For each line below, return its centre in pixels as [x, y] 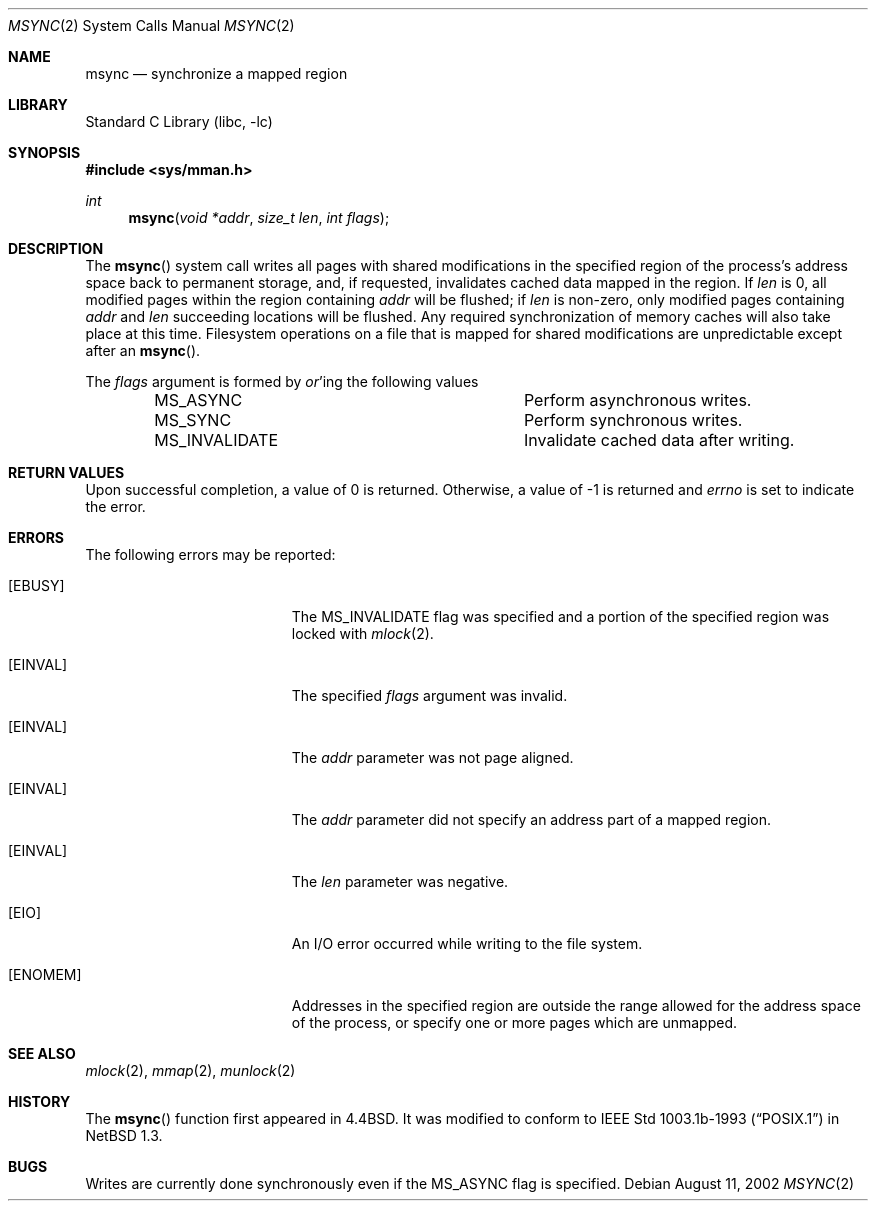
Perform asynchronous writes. [637, 400]
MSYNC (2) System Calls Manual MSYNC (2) [151, 25]
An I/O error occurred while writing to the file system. [467, 943]
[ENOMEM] [45, 974]
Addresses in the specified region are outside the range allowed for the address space [576, 1005]
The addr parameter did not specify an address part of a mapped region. [531, 819]
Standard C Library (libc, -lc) [179, 121]
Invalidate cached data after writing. [659, 440]
